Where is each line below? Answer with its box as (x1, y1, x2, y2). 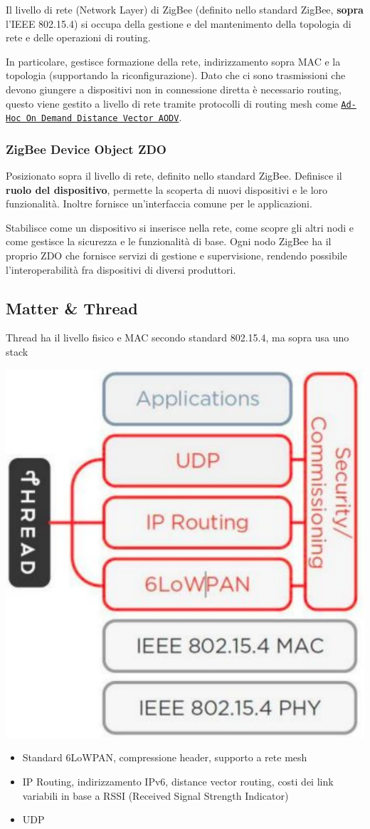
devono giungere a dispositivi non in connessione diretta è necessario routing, (6, 81, 342, 96)
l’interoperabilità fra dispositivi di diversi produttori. (6, 262, 236, 277)
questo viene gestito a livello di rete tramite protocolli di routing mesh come (6, 96, 338, 110)
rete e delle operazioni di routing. (6, 30, 151, 45)
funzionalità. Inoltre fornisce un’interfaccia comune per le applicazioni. (6, 196, 312, 211)
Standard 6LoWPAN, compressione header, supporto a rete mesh (22, 750, 307, 765)
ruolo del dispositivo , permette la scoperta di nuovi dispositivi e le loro (6, 182, 328, 197)
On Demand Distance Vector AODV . (26, 110, 182, 125)
